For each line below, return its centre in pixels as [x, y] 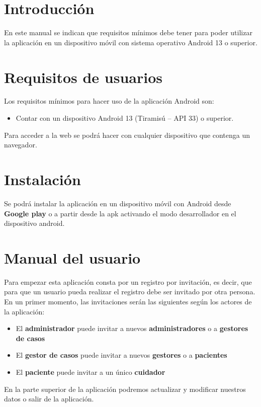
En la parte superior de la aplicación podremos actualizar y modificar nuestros [125, 389]
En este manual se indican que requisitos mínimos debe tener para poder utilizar [128, 32]
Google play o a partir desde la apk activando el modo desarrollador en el [120, 213]
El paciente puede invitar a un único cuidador [91, 372]
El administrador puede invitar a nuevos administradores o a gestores [132, 328]
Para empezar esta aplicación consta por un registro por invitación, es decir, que [128, 281]
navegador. [21, 145]
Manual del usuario [72, 257]
